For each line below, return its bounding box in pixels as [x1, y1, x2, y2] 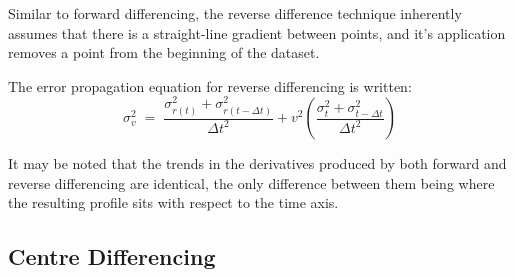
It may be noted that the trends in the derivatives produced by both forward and [8, 153, 507, 174]
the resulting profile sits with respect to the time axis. [8, 192, 339, 213]
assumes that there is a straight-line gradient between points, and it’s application [8, 22, 506, 43]
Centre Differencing [8, 241, 216, 272]
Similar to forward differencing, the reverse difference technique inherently [8, 3, 462, 23]
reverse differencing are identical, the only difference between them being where [8, 172, 495, 193]
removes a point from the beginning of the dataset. [8, 42, 320, 63]
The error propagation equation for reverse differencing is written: [8, 75, 412, 96]
